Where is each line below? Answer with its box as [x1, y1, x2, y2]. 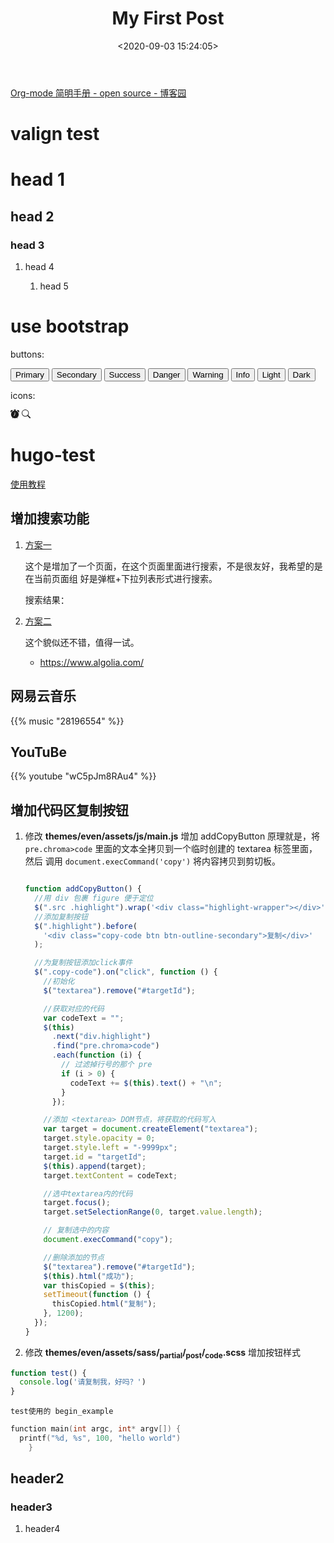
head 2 [10, 208, 55, 225]
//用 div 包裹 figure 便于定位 [34, 893, 154, 903]
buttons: [10, 348, 45, 360]
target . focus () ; [43, 1198, 111, 1208]
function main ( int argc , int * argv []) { [10, 1424, 182, 1434]
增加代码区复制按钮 [10, 802, 129, 819]
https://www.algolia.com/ [39, 656, 145, 668]
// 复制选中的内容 [43, 1225, 110, 1236]
